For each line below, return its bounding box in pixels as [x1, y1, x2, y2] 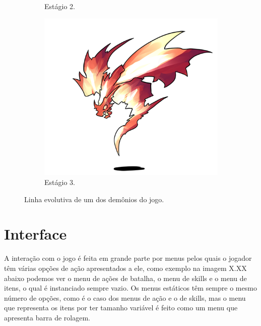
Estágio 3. [44, 177, 75, 188]
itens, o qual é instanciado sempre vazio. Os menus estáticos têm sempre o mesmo [4, 283, 257, 293]
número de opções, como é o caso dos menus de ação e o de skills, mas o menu [4, 292, 246, 303]
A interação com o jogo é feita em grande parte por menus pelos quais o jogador [4, 253, 252, 263]
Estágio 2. [44, 1, 75, 11]
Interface [4, 223, 67, 244]
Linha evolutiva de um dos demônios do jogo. [24, 194, 164, 204]
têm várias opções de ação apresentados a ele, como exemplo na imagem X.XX [4, 262, 247, 273]
